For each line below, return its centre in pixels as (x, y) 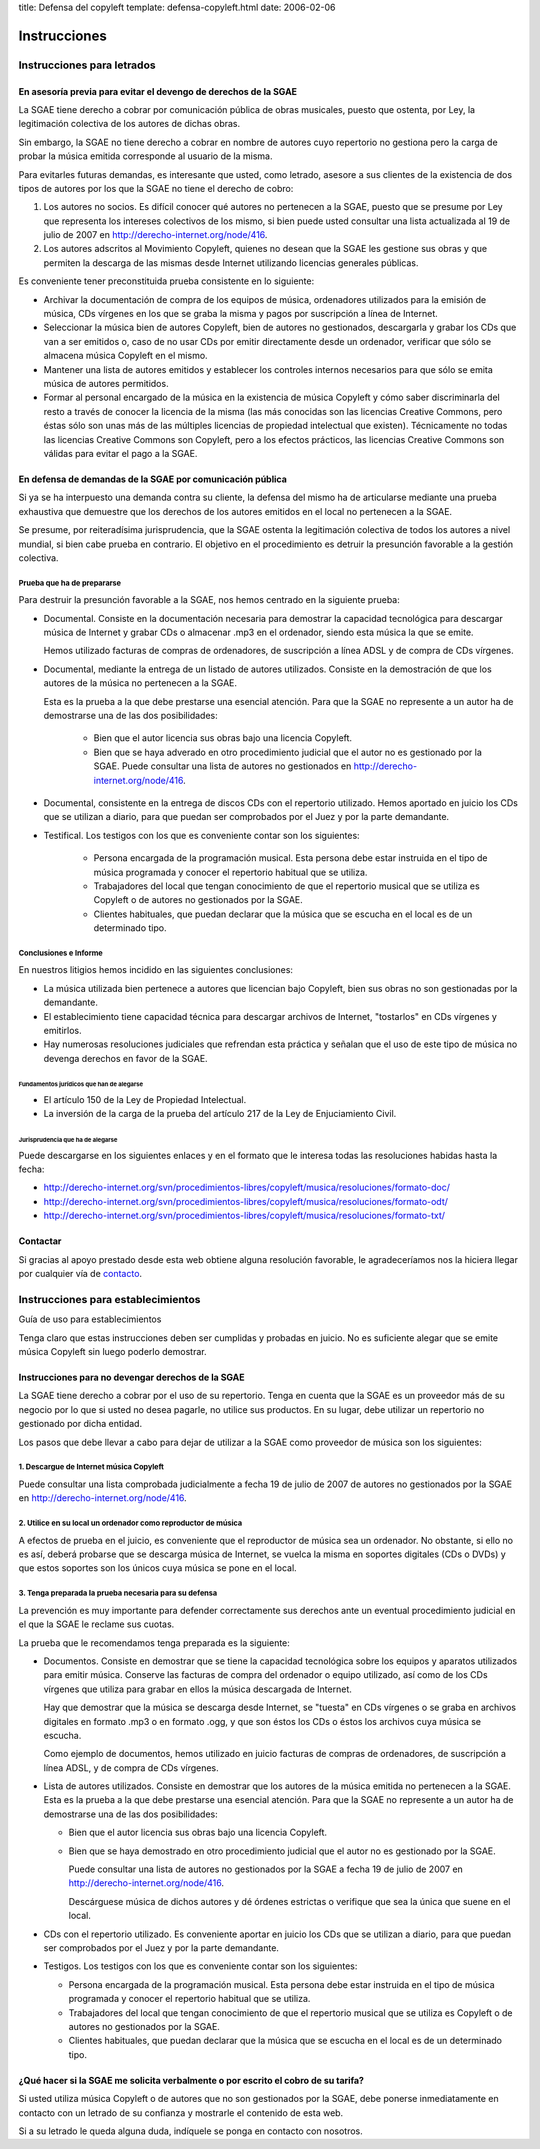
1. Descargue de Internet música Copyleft (91, 1467)
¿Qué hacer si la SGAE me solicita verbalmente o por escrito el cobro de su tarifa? (191, 2080)
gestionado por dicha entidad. (80, 1424)
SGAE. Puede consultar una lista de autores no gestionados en (222, 766)
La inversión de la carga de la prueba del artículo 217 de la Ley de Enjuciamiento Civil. (220, 1114)
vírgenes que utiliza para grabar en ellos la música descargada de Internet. (197, 1689)
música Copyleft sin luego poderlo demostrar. (112, 1351)
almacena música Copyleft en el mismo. (126, 356)
